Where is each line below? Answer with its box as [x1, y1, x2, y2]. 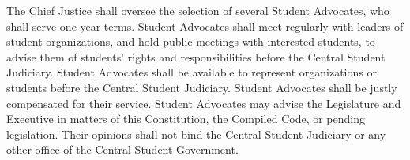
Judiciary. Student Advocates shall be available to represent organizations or [6, 64, 377, 80]
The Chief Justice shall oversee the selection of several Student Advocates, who [6, 2, 389, 18]
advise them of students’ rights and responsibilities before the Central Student [6, 48, 386, 65]
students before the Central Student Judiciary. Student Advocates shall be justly [6, 79, 397, 95]
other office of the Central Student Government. [6, 141, 239, 158]
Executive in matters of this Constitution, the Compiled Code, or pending [6, 110, 365, 127]
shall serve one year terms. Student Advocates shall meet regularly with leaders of [6, 17, 404, 34]
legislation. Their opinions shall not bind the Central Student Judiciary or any [6, 125, 386, 142]
